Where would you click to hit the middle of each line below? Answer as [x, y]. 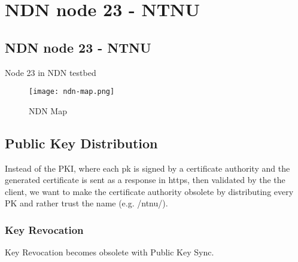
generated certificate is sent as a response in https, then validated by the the [145, 180]
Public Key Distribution [81, 143]
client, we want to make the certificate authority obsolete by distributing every [149, 191]
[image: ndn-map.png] [72, 92]
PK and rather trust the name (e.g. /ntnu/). [86, 203]
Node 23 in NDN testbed [51, 72]
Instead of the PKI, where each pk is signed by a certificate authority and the [148, 168]
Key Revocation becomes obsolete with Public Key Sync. [110, 252]
